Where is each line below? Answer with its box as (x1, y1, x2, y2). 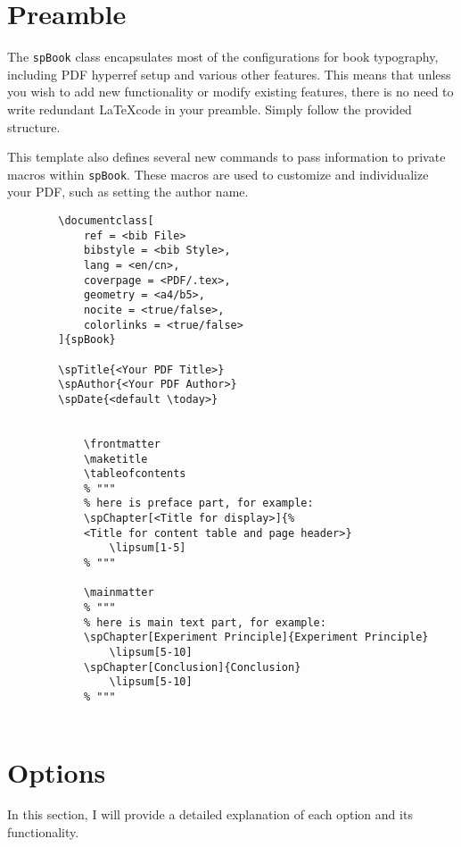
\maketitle (83, 452, 148, 465)
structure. (7, 117, 61, 136)
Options (7, 753, 106, 790)
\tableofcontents (83, 467, 186, 481)
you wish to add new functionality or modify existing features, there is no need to (7, 82, 454, 101)
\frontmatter (83, 437, 161, 450)
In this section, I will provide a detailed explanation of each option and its (7, 805, 413, 824)
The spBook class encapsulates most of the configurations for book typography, (7, 47, 439, 66)
